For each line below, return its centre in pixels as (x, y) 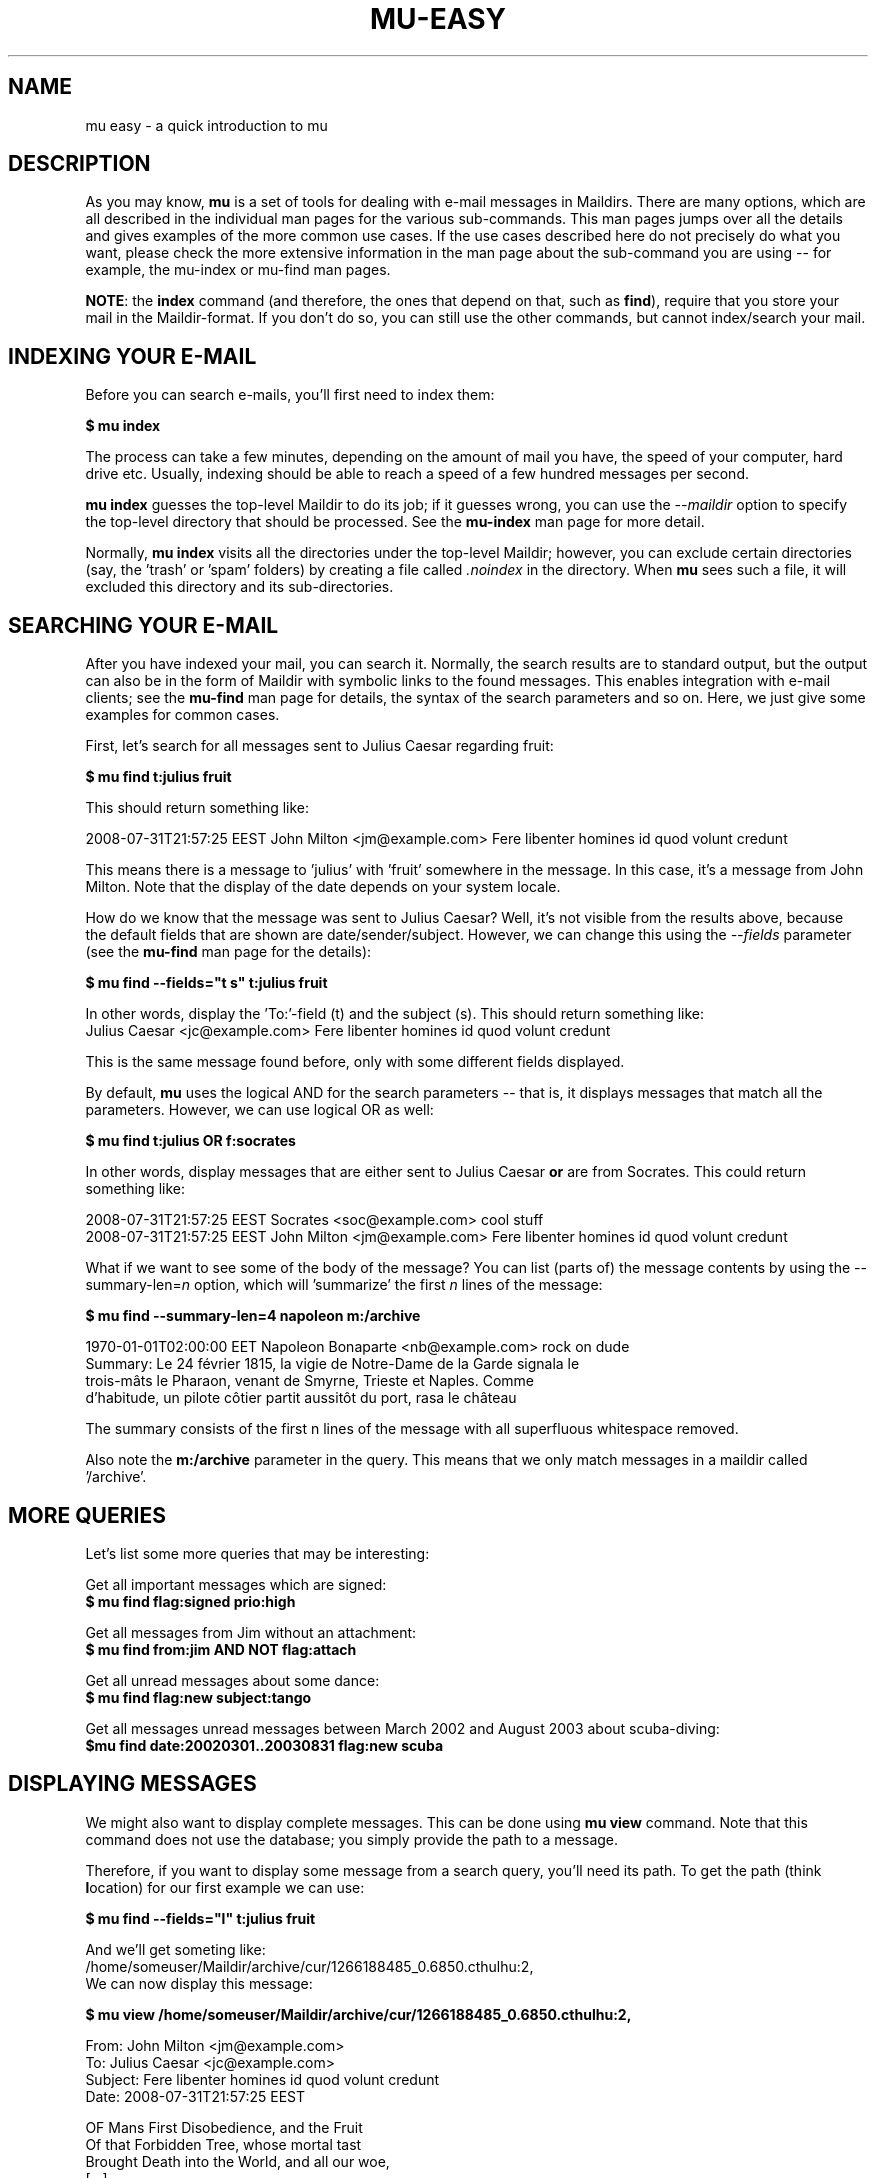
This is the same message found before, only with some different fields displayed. (355, 1062)
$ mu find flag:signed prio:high (190, 1601)
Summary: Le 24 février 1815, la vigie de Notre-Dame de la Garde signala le (332, 1364)
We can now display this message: (199, 1983)
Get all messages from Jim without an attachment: (251, 1632)
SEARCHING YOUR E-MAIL (143, 625)
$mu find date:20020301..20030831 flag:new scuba (264, 1745)
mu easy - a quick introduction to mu (206, 125)
